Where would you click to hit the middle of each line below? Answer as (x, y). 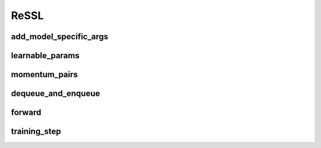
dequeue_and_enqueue (56, 94)
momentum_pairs (45, 75)
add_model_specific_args (60, 37)
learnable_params (45, 56)
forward (26, 113)
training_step (36, 132)
